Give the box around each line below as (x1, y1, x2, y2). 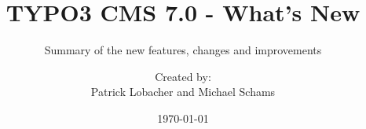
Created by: (155, 68, 211, 84)
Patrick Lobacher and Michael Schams (90, 83, 276, 100)
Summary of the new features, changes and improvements (44, 42, 322, 58)
